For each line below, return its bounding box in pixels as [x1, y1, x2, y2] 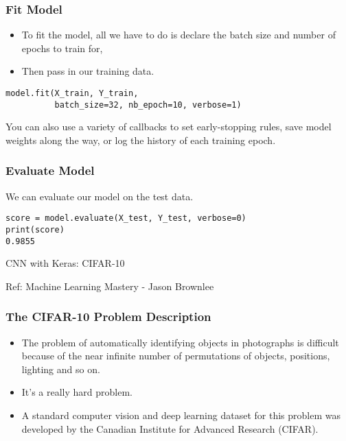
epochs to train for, [21, 40, 103, 55]
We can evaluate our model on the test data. [5, 189, 194, 203]
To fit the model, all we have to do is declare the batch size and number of [21, 27, 336, 42]
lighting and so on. [21, 361, 100, 376]
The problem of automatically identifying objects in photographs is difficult [21, 335, 339, 349]
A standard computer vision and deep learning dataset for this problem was [21, 408, 341, 422]
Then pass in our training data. [21, 64, 154, 78]
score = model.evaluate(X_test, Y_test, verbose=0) [5, 213, 246, 224]
